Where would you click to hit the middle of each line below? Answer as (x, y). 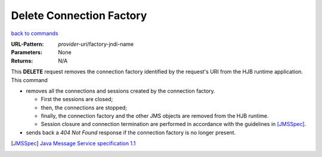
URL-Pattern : (27, 44)
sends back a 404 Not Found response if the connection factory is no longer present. (131, 132)
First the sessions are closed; (77, 99)
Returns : (22, 61)
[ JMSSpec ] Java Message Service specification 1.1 (73, 143)
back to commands (35, 33)
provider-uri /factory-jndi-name (96, 44)
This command (29, 80)
